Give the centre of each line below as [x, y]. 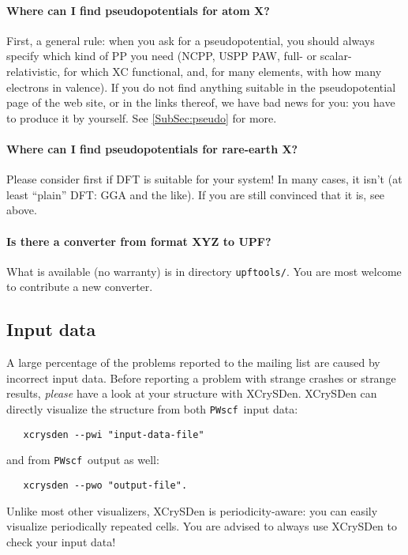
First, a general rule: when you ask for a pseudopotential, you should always [191, 40]
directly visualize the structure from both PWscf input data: [152, 408]
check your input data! [61, 541]
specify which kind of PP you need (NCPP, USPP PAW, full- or [162, 56]
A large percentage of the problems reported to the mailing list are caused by [193, 362]
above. [22, 210]
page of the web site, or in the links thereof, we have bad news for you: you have [201, 102]
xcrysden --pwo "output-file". [105, 485]
